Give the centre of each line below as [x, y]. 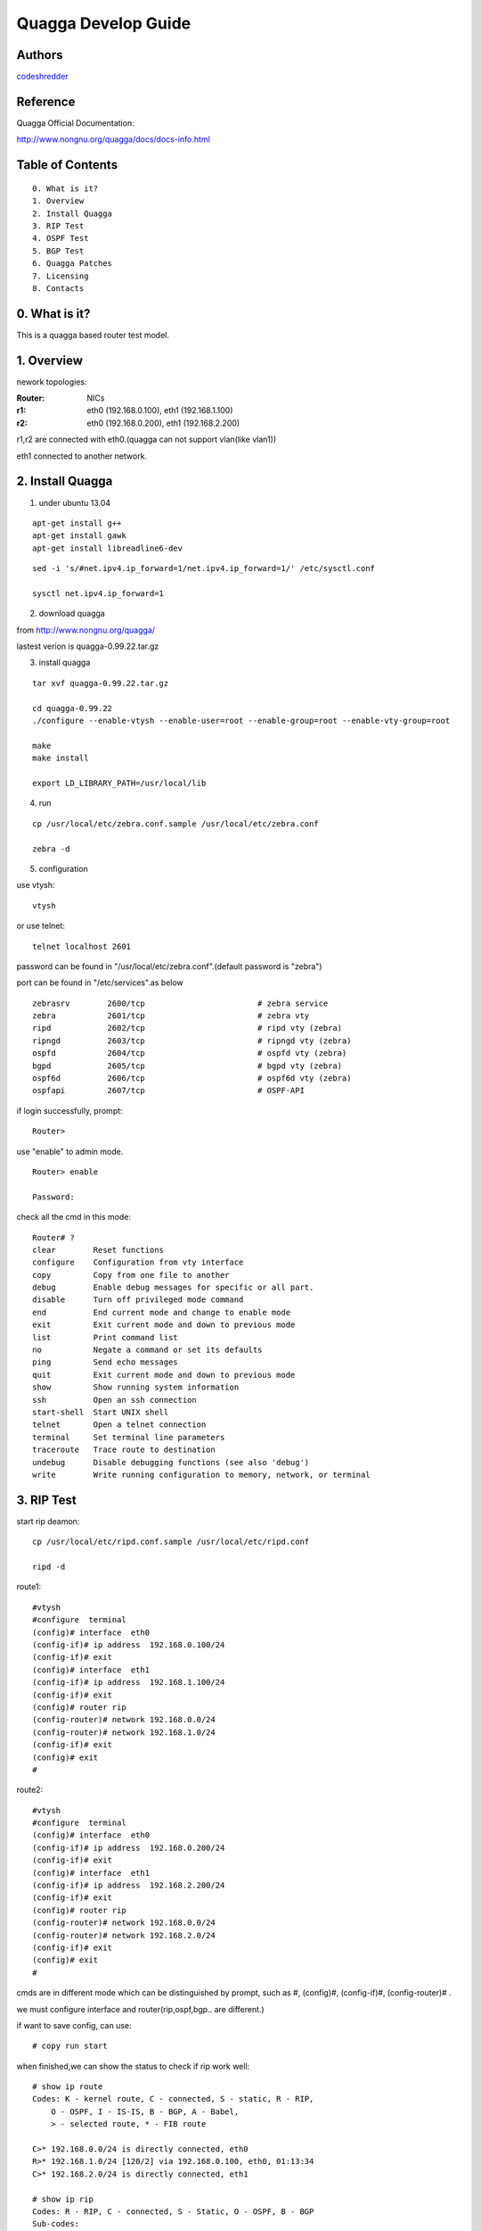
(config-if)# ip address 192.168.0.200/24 [129, 1848]
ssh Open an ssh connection [115, 1400]
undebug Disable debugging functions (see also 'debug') [171, 1462]
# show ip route [68, 2087]
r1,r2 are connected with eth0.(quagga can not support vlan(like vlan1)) [146, 440]
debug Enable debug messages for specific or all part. [173, 1288]
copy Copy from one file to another [131, 1275]
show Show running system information [136, 1387]
